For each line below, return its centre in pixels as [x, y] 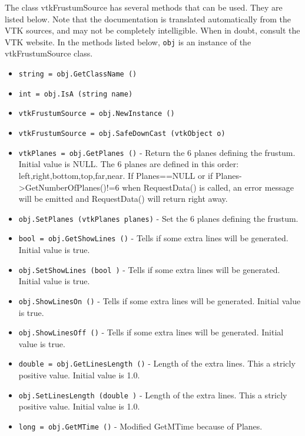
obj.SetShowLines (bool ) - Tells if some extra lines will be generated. [149, 269]
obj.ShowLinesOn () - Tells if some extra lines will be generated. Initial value [160, 300]
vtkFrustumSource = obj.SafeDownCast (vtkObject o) [122, 134]
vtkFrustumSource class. [49, 53]
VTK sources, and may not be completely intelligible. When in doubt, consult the [152, 30]
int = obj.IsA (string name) [76, 94]
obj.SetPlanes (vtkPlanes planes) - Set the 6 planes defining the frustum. [158, 218]
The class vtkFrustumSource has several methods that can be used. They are [144, 7]
